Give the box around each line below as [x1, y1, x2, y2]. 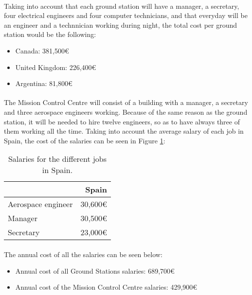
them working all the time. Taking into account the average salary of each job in [4, 126, 244, 136]
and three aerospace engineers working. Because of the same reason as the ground [4, 106, 248, 117]
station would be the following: [4, 29, 96, 39]
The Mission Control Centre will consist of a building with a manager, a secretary [4, 97, 248, 107]
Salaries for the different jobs [8, 153, 107, 165]
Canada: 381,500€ [15, 45, 69, 55]
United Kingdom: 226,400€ [15, 62, 96, 72]
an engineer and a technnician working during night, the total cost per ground [4, 19, 237, 30]
